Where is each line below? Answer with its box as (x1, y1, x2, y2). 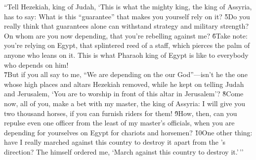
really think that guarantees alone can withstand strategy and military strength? (4, 21, 249, 31)
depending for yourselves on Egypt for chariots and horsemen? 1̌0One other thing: (4, 127, 253, 137)
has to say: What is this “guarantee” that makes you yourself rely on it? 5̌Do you (4, 11, 250, 21)
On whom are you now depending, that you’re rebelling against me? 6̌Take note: (4, 30, 248, 40)
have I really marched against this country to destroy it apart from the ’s (4, 137, 226, 147)
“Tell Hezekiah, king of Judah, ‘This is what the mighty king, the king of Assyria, (4, 1, 252, 11)
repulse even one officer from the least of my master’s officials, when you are (4, 118, 235, 128)
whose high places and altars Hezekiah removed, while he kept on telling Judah (4, 79, 244, 89)
